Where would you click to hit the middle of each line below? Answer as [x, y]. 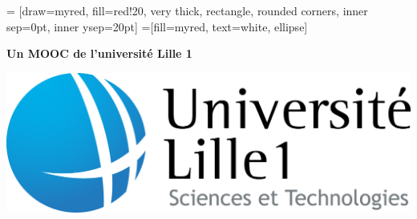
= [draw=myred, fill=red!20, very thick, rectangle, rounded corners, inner [187, 10]
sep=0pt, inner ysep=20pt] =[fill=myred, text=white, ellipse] [157, 26]
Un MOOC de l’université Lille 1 [99, 53]
